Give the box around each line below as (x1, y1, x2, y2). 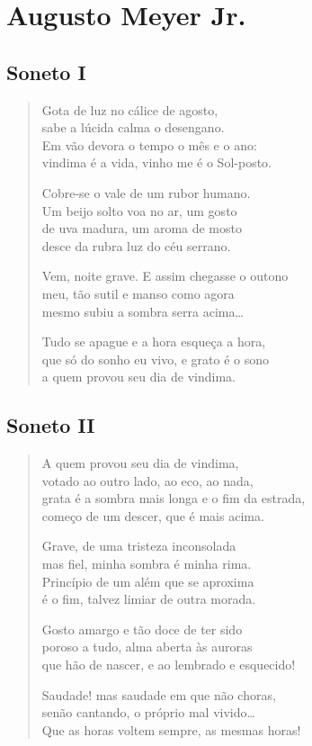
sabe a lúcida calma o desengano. (41, 118, 225, 137)
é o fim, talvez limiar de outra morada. (41, 589, 256, 608)
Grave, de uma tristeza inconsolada (41, 536, 236, 555)
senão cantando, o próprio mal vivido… (41, 703, 255, 722)
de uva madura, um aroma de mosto (41, 219, 242, 238)
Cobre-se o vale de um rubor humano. (41, 183, 251, 202)
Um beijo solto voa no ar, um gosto (41, 201, 237, 220)
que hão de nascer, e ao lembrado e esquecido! (41, 655, 296, 674)
